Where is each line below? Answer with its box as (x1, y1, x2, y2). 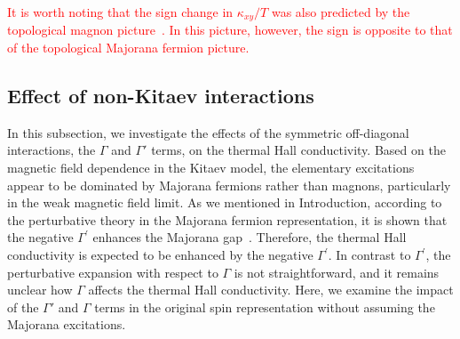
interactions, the (7, 141, 96, 159)
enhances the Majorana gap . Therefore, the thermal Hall (92, 228, 407, 246)
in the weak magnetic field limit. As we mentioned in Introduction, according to (7, 193, 442, 212)
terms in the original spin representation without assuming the (94, 297, 435, 316)
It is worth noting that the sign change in (7, 3, 234, 20)
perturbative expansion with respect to (7, 262, 218, 281)
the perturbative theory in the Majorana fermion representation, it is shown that (7, 210, 448, 229)
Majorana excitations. (7, 315, 126, 334)
